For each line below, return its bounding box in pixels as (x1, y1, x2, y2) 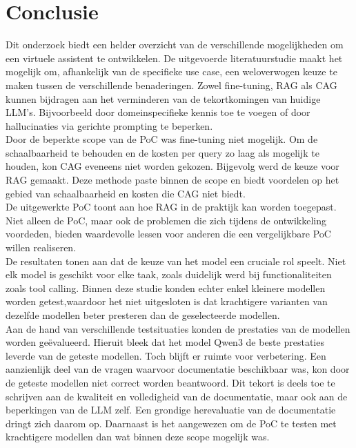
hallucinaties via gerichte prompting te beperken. (6, 118, 213, 133)
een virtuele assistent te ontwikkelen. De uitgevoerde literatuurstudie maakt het (6, 50, 343, 65)
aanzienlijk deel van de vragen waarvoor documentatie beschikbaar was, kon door (6, 362, 350, 376)
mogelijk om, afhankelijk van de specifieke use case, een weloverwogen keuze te (6, 64, 337, 79)
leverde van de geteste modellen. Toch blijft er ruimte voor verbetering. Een (6, 348, 326, 362)
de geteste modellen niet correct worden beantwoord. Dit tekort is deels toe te (6, 375, 335, 389)
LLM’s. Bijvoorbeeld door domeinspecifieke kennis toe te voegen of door (6, 105, 310, 119)
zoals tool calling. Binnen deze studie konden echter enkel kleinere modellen (6, 280, 326, 295)
